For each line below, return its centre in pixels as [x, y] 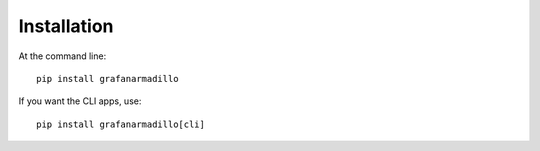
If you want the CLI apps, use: [80, 101]
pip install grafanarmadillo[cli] [120, 124]
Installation [66, 26]
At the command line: [62, 56]
